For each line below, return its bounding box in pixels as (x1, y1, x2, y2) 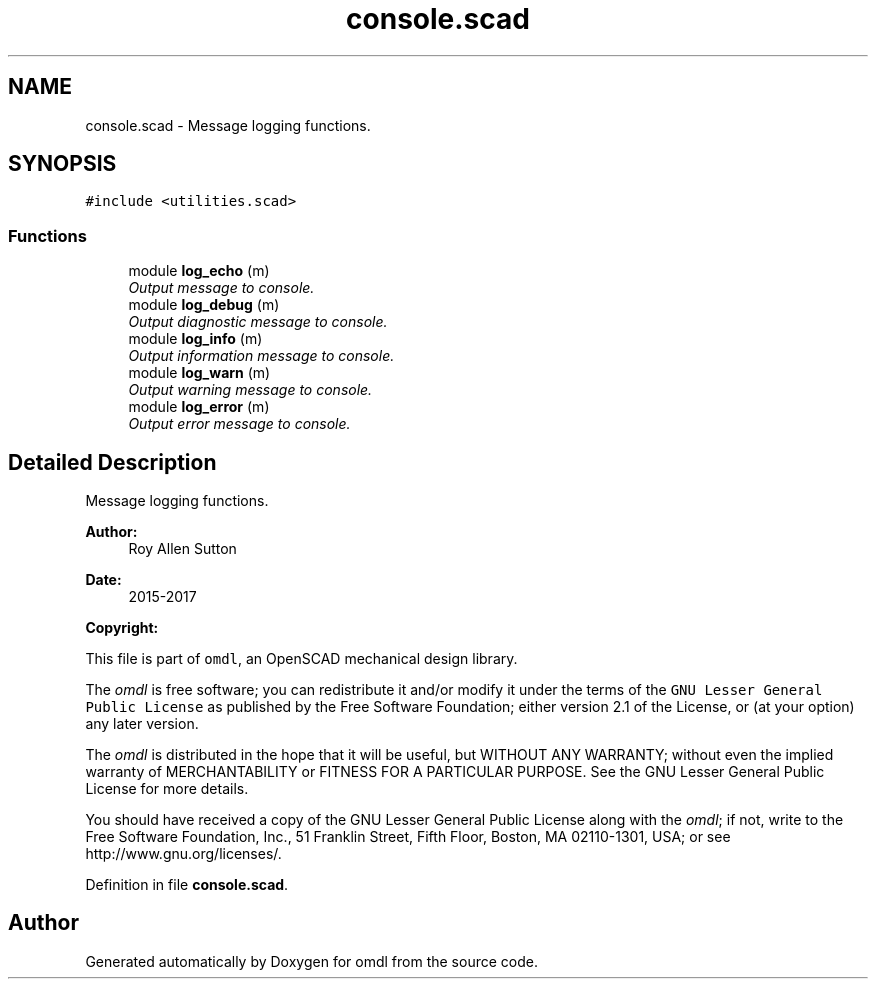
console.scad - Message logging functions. (85, 116, 371, 134)
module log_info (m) (128, 330, 263, 348)
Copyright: (85, 619, 159, 637)
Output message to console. (128, 279, 315, 297)
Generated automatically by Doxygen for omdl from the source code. (85, 952, 538, 970)
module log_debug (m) (128, 296, 280, 314)
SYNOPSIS (8, 151, 117, 177)
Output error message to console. (128, 415, 351, 433)
